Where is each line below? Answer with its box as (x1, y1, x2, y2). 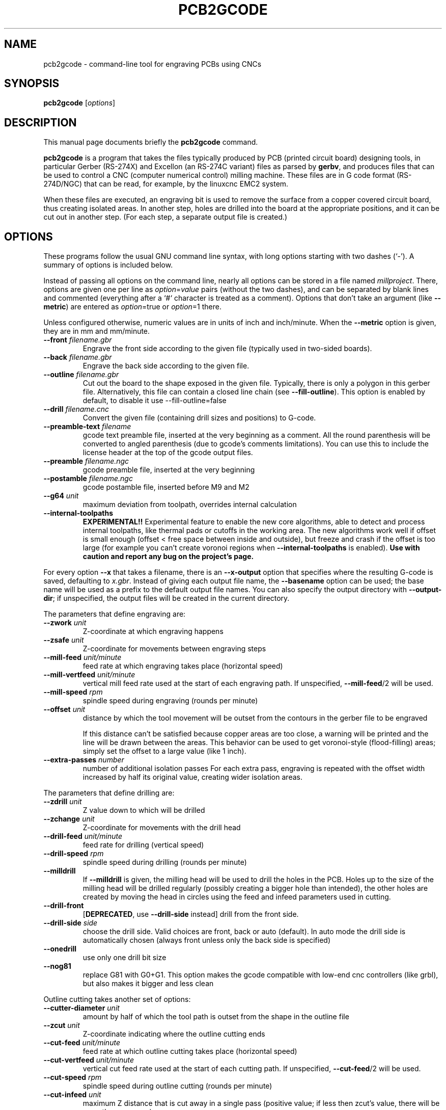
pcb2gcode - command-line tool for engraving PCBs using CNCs (43, 59, 262, 68)
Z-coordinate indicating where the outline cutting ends (82, 1029, 265, 1039)
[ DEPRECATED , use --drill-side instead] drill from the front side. (82, 910, 299, 919)
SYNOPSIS (4, 77, 60, 90)
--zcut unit (43, 1021, 80, 1030)
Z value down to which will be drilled (82, 806, 205, 815)
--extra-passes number (43, 755, 124, 764)
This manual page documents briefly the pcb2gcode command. (43, 138, 258, 147)
